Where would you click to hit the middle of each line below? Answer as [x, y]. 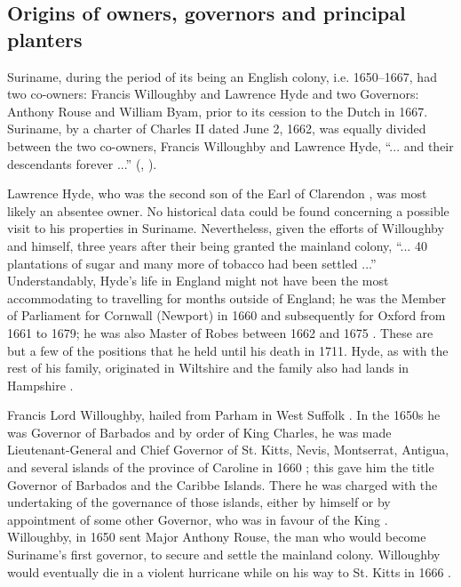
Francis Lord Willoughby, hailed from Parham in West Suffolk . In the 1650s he [224, 415]
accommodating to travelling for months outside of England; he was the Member [227, 298]
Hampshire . [40, 385]
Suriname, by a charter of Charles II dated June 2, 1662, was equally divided [217, 129]
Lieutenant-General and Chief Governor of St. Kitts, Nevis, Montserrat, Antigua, [228, 450]
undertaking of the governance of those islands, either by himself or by [199, 502]
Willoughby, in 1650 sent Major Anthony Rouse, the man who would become [217, 537]
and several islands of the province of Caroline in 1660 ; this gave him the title [221, 467]
